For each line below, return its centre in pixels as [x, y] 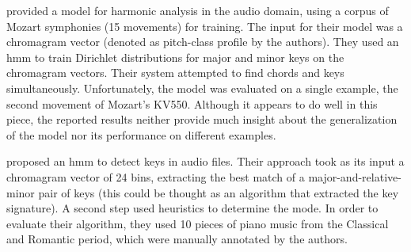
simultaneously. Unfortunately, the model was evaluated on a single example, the [202, 88]
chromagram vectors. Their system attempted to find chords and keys [175, 73]
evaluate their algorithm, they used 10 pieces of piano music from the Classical [198, 223]
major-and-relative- [355, 176]
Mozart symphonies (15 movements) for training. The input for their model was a [205, 26]
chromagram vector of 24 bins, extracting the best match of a [156, 176]
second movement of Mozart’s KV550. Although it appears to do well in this [192, 103]
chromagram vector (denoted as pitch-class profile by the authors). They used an [203, 42]
